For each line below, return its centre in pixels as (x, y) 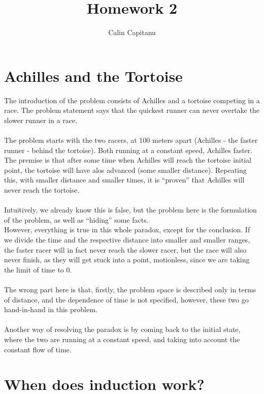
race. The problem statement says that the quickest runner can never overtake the (132, 110)
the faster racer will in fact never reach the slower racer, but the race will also (125, 249)
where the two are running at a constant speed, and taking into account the (122, 339)
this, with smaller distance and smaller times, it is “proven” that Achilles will (124, 180)
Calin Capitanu (132, 32)
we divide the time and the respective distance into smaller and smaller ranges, (127, 239)
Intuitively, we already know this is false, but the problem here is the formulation (130, 210)
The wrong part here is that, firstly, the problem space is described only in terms (130, 289)
